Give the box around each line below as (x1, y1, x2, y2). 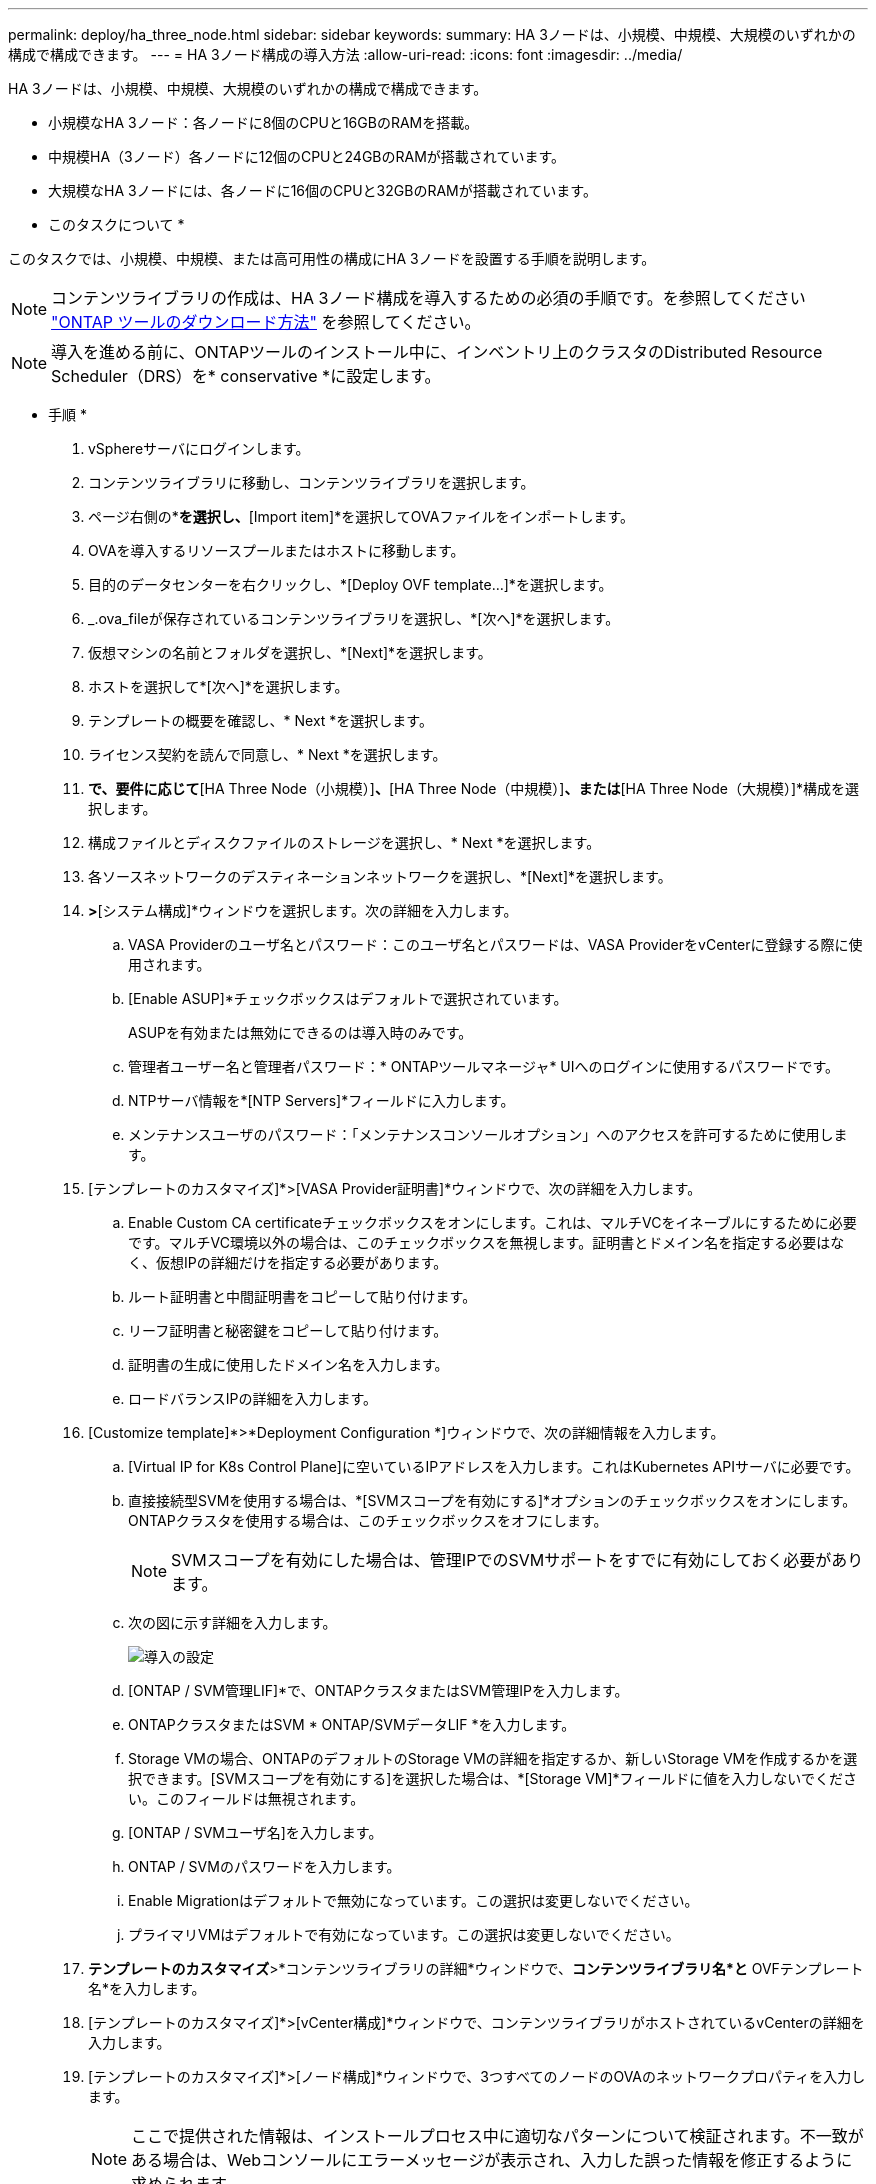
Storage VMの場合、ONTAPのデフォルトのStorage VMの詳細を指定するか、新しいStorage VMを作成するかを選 (128, 1750, 858, 1767)
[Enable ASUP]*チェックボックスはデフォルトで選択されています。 (128, 990, 568, 1007)
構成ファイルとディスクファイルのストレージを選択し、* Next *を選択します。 (88, 834, 601, 851)
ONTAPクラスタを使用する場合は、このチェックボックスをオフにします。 (128, 1512, 608, 1529)
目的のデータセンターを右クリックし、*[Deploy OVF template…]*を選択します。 (88, 576, 613, 593)
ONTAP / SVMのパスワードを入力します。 (128, 1858, 401, 1875)
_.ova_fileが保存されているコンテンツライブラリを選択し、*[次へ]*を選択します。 (88, 610, 620, 627)
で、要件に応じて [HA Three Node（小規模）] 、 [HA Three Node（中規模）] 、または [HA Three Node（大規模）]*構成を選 (88, 780, 860, 797)
